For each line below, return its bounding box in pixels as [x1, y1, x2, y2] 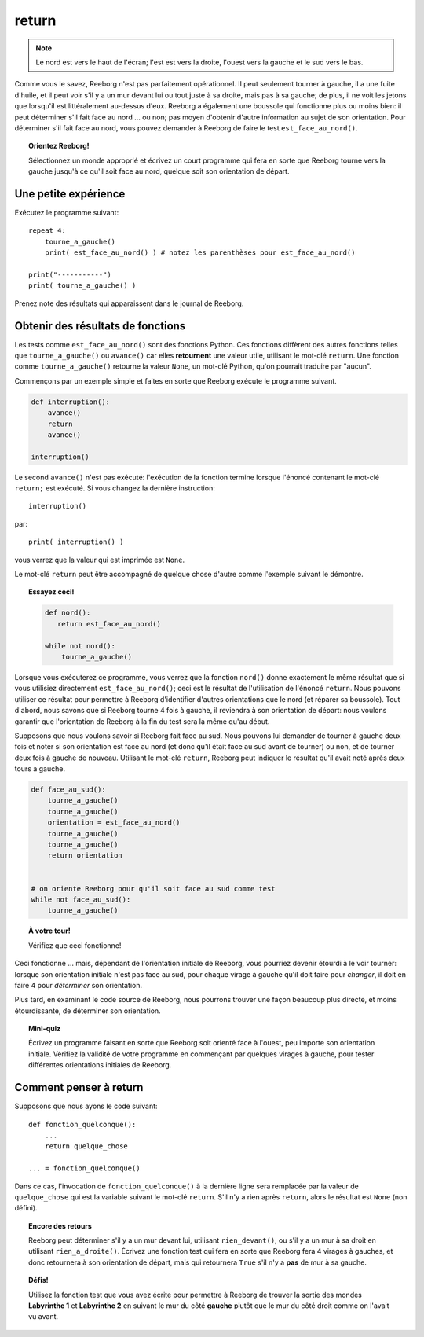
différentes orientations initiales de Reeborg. [28, 1060, 172, 1070]
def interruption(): [31, 397, 110, 406]
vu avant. [28, 1312, 59, 1321]
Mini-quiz [28, 1024, 61, 1034]
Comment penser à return [14, 1081, 144, 1094]
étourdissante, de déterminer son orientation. [14, 1006, 161, 1016]
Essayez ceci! [28, 587, 75, 597]
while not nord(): [44, 641, 115, 650]
